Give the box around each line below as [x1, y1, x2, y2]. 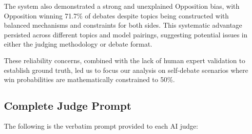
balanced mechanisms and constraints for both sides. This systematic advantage [4, 20, 242, 30]
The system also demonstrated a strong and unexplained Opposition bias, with [4, 1, 240, 11]
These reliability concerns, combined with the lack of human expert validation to [4, 55, 245, 65]
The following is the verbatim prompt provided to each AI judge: [4, 120, 198, 131]
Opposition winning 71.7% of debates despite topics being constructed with [4, 10, 229, 20]
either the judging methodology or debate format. [4, 39, 153, 49]
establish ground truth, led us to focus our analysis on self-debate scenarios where [4, 65, 249, 75]
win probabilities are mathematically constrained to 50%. [4, 74, 175, 84]
